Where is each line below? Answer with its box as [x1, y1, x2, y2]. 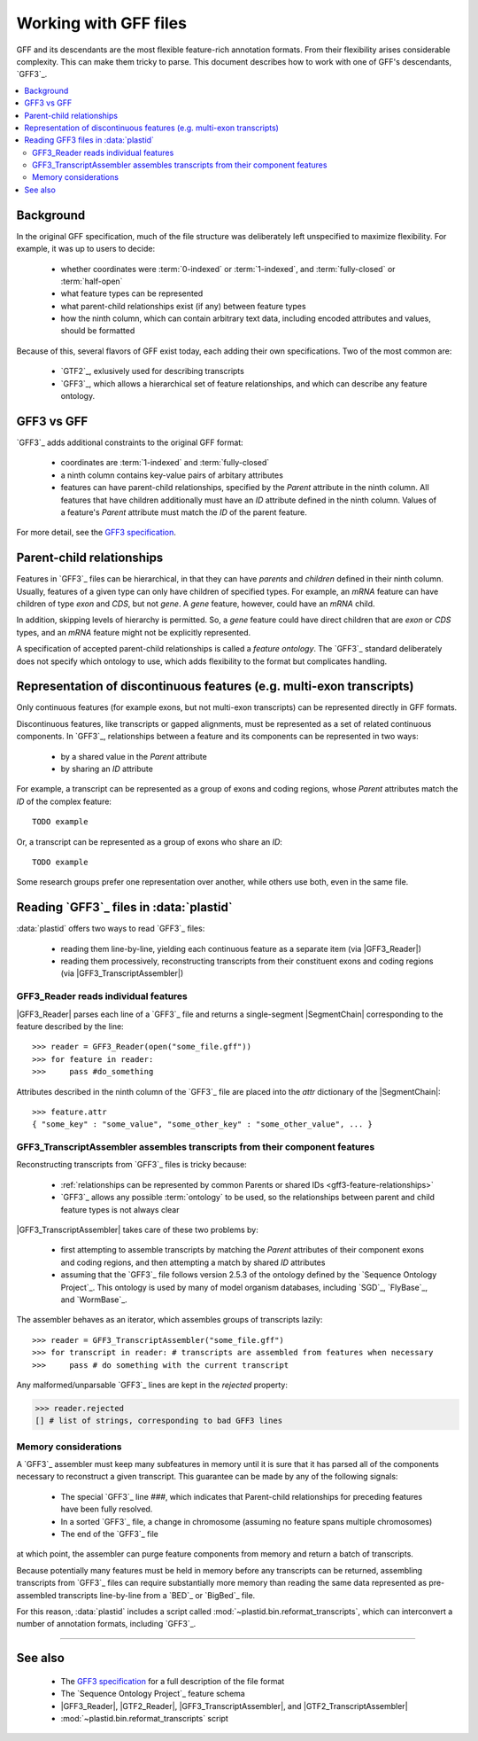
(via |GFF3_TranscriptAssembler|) [60, 968, 184, 979]
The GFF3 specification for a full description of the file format [60, 1675, 285, 1686]
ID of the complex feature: [16, 796, 112, 807]
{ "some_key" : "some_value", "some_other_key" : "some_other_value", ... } [32, 1120, 374, 1129]
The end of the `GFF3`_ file [60, 1528, 158, 1539]
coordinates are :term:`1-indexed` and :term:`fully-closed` [60, 457, 270, 468]
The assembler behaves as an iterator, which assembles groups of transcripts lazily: [16, 1315, 323, 1325]
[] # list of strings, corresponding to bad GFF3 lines [35, 1416, 283, 1426]
